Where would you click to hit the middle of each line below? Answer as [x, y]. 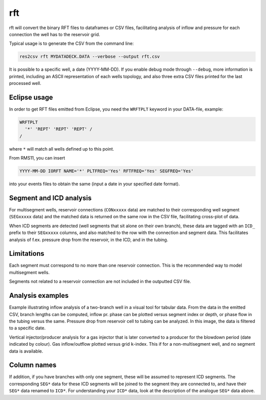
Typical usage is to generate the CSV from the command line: [71, 43]
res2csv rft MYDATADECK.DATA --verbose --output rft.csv [90, 57]
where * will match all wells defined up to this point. [62, 149]
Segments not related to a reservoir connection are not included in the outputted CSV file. [100, 281]
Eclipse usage [31, 97]
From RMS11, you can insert [37, 158]
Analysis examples [39, 296]
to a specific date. [27, 328]
